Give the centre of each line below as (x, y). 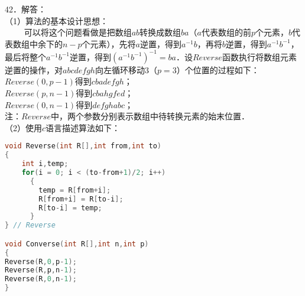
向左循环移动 (120, 69)
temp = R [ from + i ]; (75, 190)
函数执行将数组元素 (259, 56)
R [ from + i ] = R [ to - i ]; (81, 199)
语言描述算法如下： (83, 127)
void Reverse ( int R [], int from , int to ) (83, 146)
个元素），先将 (109, 43)
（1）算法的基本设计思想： (56, 20)
